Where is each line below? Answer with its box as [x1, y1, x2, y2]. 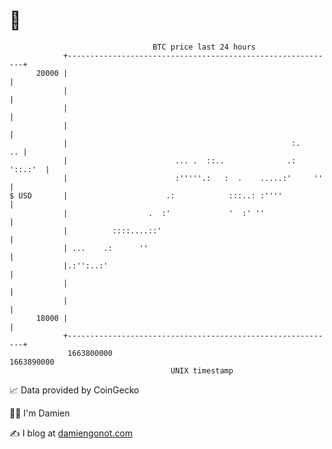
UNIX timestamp [170, 365, 234, 376]
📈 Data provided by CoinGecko [9, 384, 140, 396]
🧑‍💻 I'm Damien [9, 407, 71, 419]
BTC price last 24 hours [152, 42, 256, 52]
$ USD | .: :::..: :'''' [9, 190, 283, 201]
